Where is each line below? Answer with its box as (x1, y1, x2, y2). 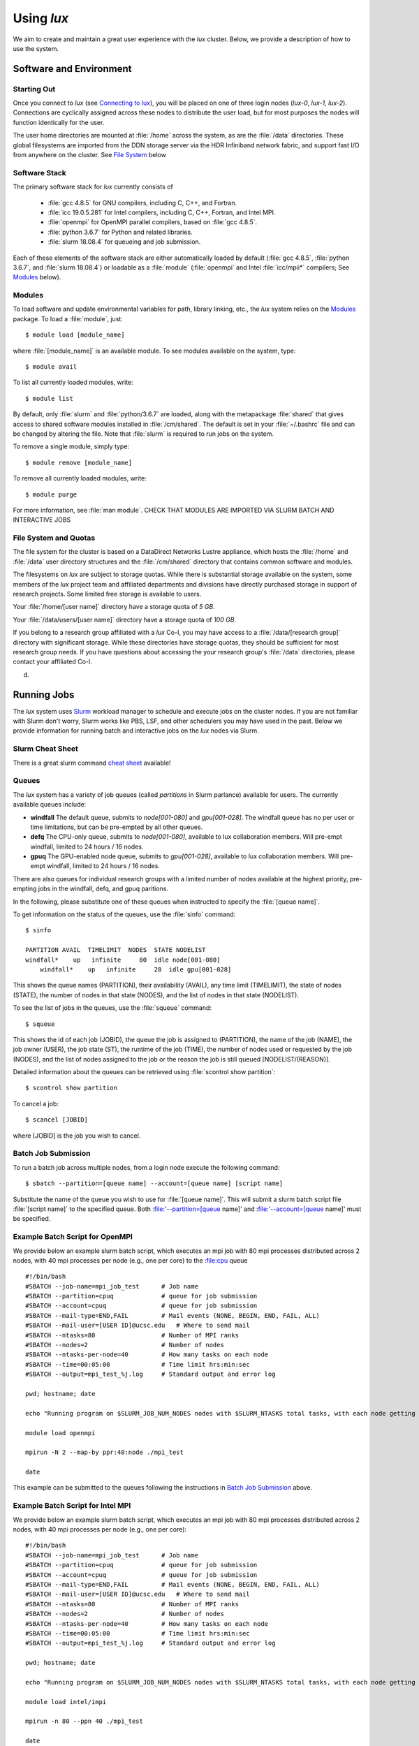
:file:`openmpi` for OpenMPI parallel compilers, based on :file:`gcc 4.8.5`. (47, 218, 258, 226)
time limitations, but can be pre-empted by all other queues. (30, 823, 203, 831)
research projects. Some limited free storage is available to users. (13, 590, 202, 599)
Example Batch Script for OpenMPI (13, 1232, 133, 1242)
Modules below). (13, 273, 61, 281)
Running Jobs (13, 689, 75, 700)
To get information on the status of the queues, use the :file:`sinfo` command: (13, 910, 236, 918)
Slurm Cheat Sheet (13, 744, 78, 754)
